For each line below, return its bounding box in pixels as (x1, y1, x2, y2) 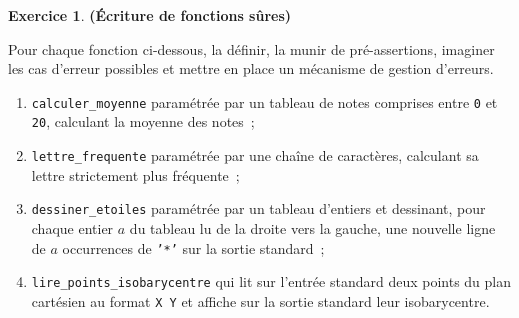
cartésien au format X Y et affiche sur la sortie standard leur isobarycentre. (31, 290, 490, 311)
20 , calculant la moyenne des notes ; (31, 111, 255, 132)
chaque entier (31, 218, 114, 238)
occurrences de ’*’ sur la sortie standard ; (62, 237, 325, 258)
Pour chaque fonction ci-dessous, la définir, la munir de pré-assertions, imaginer (8, 38, 495, 59)
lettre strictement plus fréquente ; (31, 164, 240, 185)
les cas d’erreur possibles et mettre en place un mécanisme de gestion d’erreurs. (8, 58, 494, 79)
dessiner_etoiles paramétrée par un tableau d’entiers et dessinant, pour (31, 198, 486, 219)
